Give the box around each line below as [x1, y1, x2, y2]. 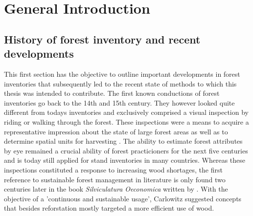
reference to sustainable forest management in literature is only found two [4, 174, 226, 184]
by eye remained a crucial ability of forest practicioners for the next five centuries [4, 145, 248, 155]
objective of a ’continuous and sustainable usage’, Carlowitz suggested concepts [4, 193, 242, 203]
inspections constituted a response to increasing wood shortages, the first [4, 164, 223, 174]
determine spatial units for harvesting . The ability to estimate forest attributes [4, 136, 243, 146]
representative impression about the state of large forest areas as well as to [4, 126, 228, 136]
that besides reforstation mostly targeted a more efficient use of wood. [4, 203, 214, 213]
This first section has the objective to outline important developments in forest [4, 68, 240, 79]
